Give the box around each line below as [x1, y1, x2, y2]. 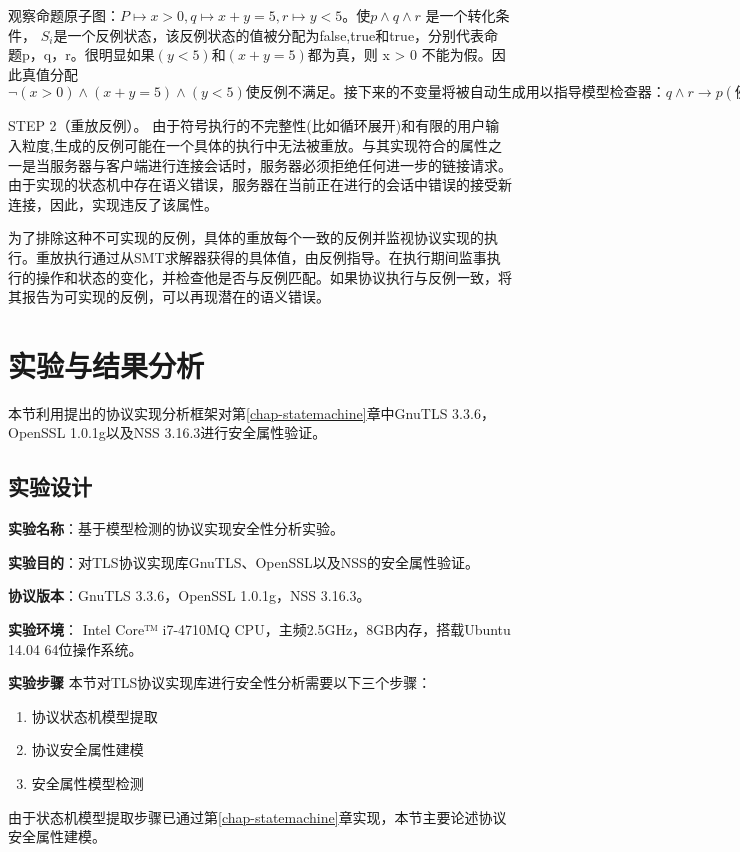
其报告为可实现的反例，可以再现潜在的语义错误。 [8, 286, 330, 307]
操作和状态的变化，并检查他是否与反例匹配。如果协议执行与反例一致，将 [35, 266, 512, 287]
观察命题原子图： [8, 5, 120, 25]
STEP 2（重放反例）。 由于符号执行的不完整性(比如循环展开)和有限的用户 [8, 115, 486, 136]
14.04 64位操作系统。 [8, 638, 143, 659]
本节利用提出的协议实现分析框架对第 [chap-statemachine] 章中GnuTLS [8, 402, 448, 423]
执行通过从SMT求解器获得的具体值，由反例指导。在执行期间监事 [63, 246, 487, 267]
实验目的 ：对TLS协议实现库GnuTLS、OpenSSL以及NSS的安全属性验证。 [8, 551, 479, 572]
